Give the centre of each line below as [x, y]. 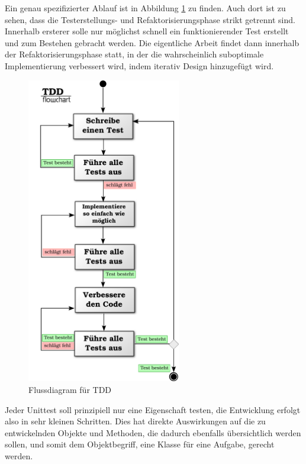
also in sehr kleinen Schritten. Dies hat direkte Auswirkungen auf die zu [135, 421]
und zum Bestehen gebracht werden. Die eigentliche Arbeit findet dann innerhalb [152, 42]
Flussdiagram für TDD [70, 389]
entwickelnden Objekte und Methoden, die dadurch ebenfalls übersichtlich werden [153, 432]
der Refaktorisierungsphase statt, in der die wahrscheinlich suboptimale [134, 54]
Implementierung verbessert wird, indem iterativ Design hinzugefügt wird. [139, 65]
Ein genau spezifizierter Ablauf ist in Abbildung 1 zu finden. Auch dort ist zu [145, 8]
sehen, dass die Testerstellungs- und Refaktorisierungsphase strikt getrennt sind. [150, 19]
